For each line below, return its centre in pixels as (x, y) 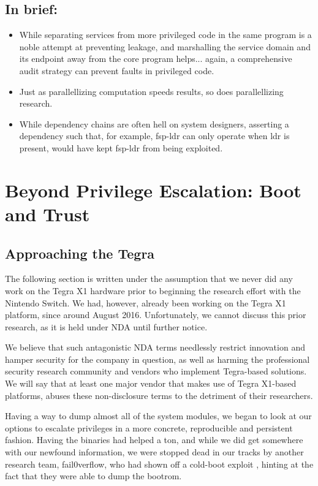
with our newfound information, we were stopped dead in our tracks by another (154, 452)
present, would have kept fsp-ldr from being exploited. (121, 147)
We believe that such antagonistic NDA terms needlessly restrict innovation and (155, 347)
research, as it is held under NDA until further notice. (106, 326)
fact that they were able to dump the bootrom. (93, 476)
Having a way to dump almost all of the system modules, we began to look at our (158, 416)
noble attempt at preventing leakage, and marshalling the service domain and (165, 46)
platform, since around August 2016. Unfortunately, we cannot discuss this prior (156, 315)
